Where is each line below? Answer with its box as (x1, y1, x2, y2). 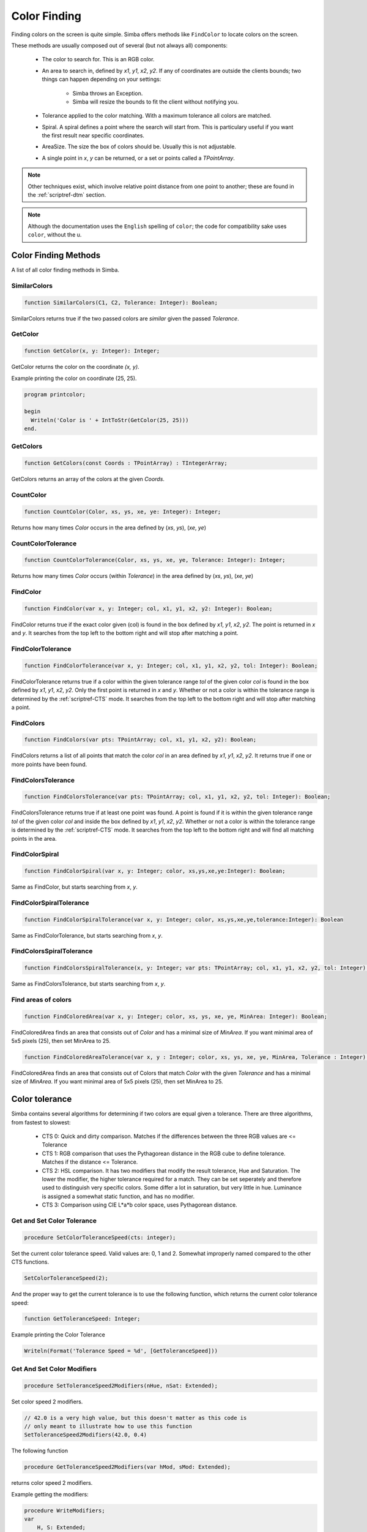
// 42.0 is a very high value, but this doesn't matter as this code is (24, 1414, 247, 1421)
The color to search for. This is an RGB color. (42, 56, 155, 63)
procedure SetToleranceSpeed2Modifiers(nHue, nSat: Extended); (24, 1382, 218, 1389)
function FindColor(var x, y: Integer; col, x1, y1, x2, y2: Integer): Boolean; (24, 605, 273, 612)
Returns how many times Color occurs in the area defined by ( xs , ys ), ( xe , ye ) (11, 524, 206, 531)
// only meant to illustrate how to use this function (24, 1422, 192, 1430)
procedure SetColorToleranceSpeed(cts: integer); (24, 1234, 176, 1241)
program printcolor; (24, 391, 86, 398)
